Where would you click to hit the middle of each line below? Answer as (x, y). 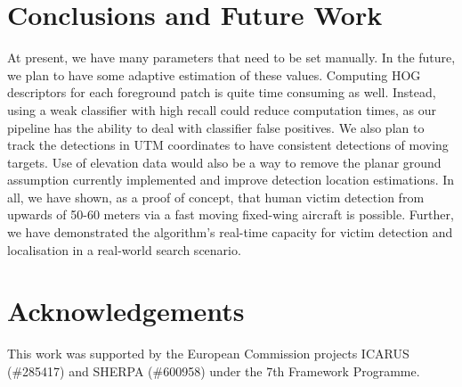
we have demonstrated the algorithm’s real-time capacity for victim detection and (230, 232)
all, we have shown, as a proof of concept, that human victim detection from (216, 197)
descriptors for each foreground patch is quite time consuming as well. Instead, (222, 92)
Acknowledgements (126, 311)
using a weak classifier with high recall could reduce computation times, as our (222, 109)
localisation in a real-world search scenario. (124, 249)
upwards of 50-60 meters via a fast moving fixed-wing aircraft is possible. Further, (231, 214)
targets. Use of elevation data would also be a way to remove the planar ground (224, 162)
